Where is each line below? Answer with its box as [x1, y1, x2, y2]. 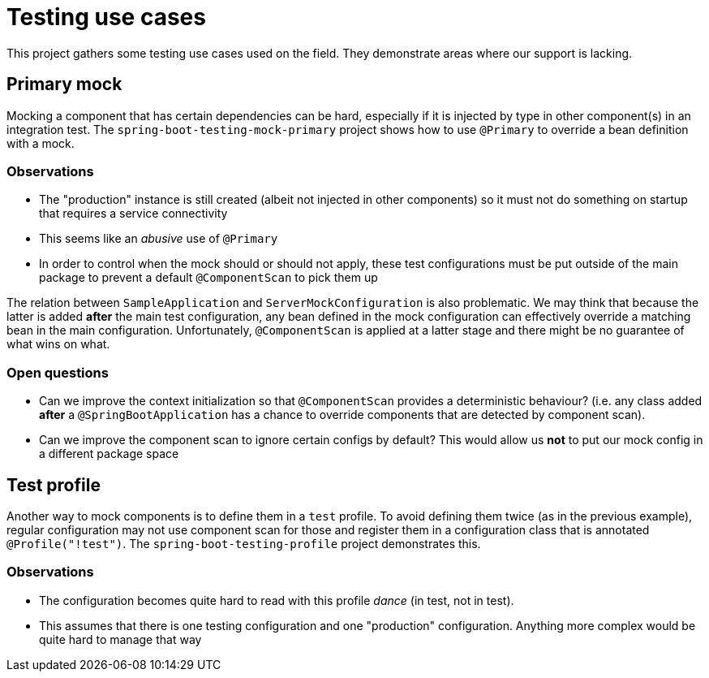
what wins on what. [6, 337, 110, 352]
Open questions [6, 364, 109, 381]
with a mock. [6, 136, 75, 150]
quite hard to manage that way [39, 632, 202, 646]
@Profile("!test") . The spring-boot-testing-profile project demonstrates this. [6, 536, 481, 551]
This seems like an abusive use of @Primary [39, 231, 278, 246]
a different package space [39, 447, 179, 461]
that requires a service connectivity [39, 206, 228, 221]
